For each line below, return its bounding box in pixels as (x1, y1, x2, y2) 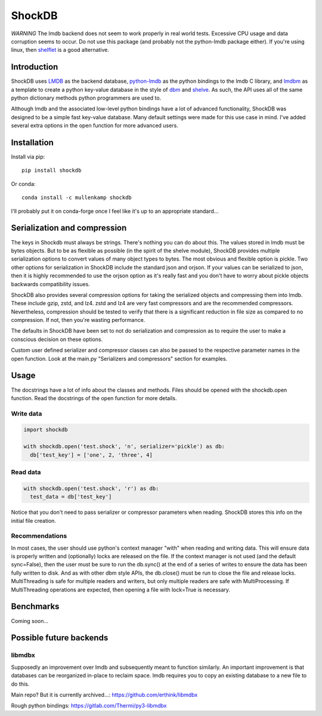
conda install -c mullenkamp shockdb (21, 194, 132, 201)
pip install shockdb (21, 167, 82, 174)
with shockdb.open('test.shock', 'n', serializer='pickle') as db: (23, 443, 225, 450)
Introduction (11, 62, 58, 72)
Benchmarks (11, 602, 60, 612)
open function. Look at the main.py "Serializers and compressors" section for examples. (11, 355, 228, 362)
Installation (11, 138, 54, 147)
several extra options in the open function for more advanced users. (11, 122, 178, 129)
